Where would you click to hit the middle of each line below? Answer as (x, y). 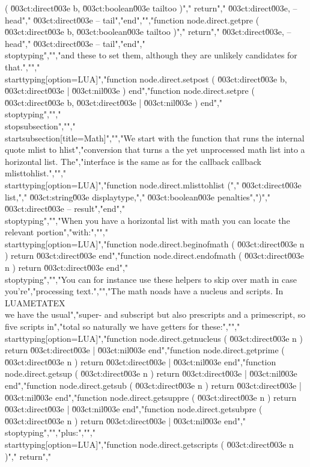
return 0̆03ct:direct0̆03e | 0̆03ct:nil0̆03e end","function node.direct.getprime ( (145, 350)
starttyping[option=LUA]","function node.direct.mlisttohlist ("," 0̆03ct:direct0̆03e (153, 184)
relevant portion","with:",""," (56, 232)
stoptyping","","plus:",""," (50, 432)
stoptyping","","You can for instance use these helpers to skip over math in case (151, 279)
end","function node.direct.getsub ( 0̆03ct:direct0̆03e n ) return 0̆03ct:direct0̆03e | (153, 385)
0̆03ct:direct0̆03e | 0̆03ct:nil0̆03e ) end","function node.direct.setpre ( (130, 91)
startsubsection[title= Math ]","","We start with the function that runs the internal (155, 138)
